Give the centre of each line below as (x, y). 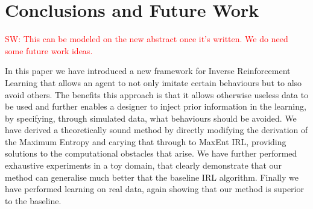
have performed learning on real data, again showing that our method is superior (154, 189)
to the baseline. (33, 200)
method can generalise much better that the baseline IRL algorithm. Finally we (152, 177)
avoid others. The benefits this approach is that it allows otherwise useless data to (157, 94)
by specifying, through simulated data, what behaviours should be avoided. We (151, 118)
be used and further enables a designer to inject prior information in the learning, (156, 106)
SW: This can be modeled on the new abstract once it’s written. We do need (147, 39)
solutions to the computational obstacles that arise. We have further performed (151, 153)
